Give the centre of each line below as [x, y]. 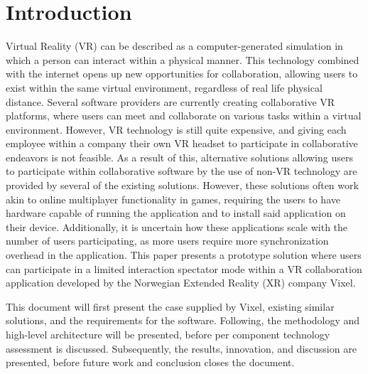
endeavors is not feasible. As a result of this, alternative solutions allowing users [179, 157]
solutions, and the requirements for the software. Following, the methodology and [183, 320]
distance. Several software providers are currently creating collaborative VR [171, 101]
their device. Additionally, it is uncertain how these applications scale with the [177, 226]
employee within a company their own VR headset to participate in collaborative [182, 143]
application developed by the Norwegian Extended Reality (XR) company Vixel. [181, 283]
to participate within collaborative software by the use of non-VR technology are [182, 171]
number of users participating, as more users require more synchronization [167, 241]
